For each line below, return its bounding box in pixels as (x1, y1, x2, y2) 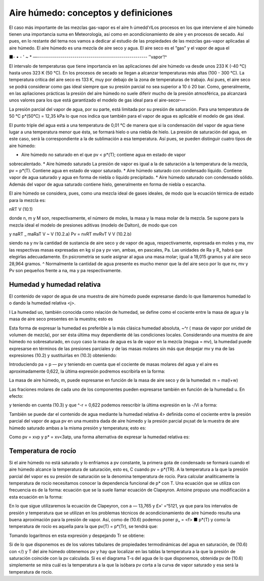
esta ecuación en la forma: (9, 494, 63, 500)
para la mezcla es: (9, 197, 46, 203)
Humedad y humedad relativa (9, 280, 101, 289)
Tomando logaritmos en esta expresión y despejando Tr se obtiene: (9, 532, 145, 538)
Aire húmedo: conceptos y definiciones (9, 7, 173, 18)
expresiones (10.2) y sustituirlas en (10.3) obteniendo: (9, 353, 117, 358)
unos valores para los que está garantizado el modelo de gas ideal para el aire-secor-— (9, 97, 186, 103)
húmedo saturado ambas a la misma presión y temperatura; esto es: (9, 425, 146, 431)
